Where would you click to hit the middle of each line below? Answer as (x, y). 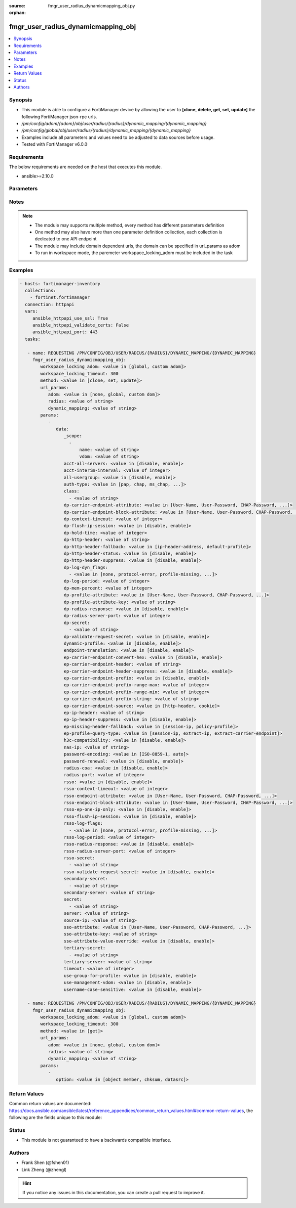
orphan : (18, 13)
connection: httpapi (50, 304)
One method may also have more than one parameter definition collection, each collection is (129, 232)
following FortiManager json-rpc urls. (59, 117)
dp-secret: (77, 623)
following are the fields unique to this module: (55, 1118)
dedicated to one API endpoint (66, 239)
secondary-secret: (86, 879)
